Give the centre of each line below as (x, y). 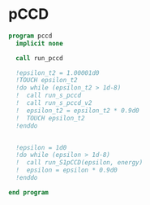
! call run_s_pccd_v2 (54, 103)
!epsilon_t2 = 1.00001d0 (58, 73)
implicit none (39, 43)
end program (28, 192)
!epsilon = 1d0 (41, 147)
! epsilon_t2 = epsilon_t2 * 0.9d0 (77, 111)
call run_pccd (39, 58)
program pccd (30, 36)
